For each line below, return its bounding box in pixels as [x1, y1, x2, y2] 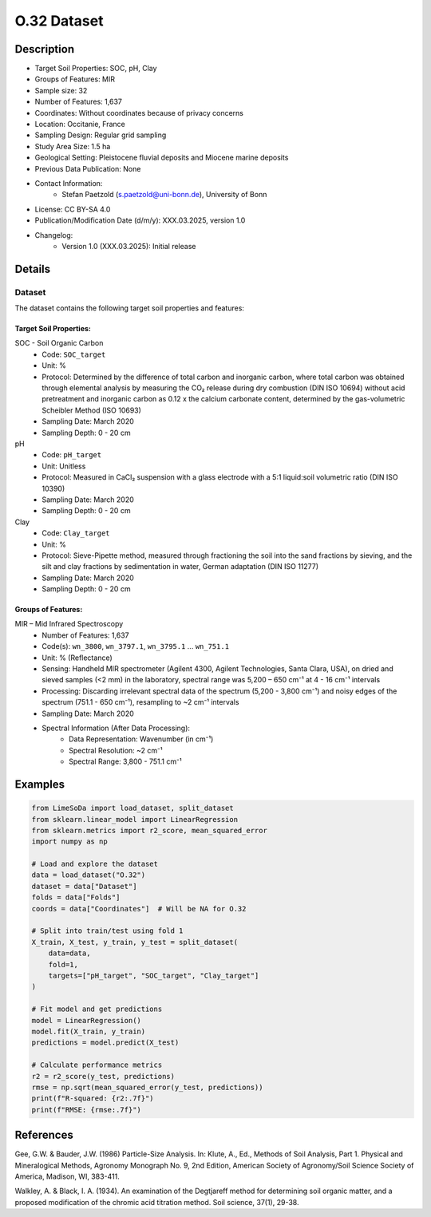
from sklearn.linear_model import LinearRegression [31, 815, 239, 824]
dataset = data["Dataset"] [31, 882, 137, 891]
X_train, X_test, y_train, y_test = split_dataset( [31, 938, 239, 946]
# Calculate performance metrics [31, 1061, 163, 1069]
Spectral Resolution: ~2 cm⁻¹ [69, 745, 163, 755]
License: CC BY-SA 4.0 [34, 204, 111, 214]
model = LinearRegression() [31, 1016, 141, 1025]
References [14, 1128, 73, 1142]
